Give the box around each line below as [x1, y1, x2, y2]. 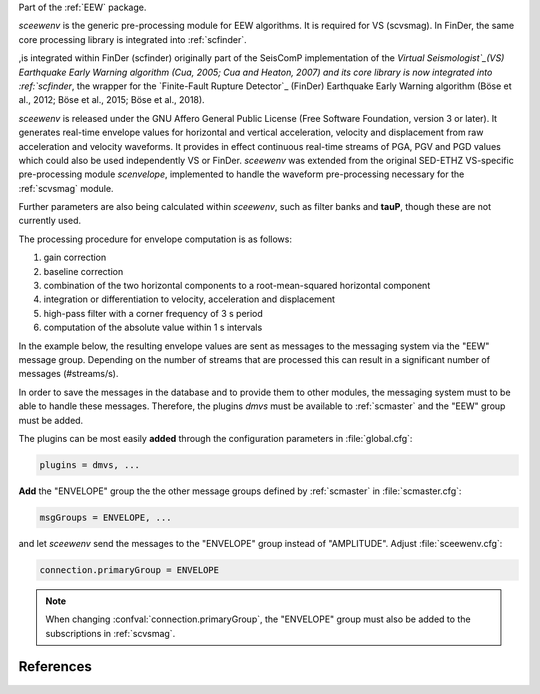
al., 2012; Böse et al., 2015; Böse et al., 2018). [18, 94, 205, 106]
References [18, 658, 92, 675]
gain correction [43, 251, 107, 264]
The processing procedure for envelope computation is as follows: [18, 233, 292, 245]
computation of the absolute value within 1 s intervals [43, 321, 263, 334]
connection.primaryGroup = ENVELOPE [39, 564, 220, 575]
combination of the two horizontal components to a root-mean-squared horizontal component [43, 280, 431, 292]
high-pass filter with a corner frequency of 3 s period [43, 307, 264, 319]
